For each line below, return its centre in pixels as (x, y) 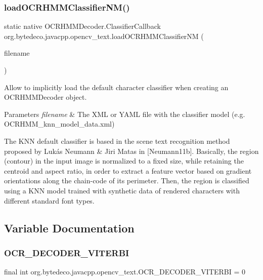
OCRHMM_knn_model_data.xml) (59, 124)
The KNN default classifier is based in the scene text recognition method (117, 141)
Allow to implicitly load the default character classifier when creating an (116, 87)
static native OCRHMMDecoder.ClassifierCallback (82, 26)
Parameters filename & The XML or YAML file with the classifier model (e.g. (125, 114)
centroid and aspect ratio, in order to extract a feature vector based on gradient (128, 170)
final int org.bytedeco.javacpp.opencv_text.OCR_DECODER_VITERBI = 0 (125, 272)
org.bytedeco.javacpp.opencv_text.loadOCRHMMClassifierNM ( (104, 36)
